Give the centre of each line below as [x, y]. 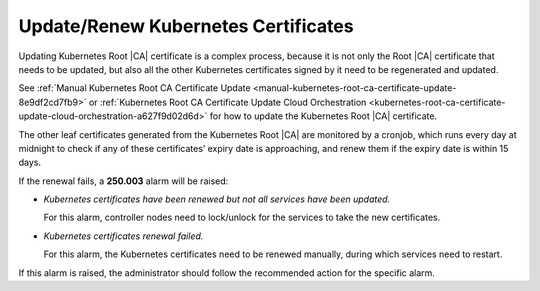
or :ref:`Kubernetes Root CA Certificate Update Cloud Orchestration [227, 102]
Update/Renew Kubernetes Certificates [186, 26]
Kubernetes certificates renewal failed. [123, 236]
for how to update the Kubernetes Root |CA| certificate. [323, 116]
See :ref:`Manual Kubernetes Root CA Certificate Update [134, 88]
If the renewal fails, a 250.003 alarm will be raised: [123, 181]
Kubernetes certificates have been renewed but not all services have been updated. [217, 199]
